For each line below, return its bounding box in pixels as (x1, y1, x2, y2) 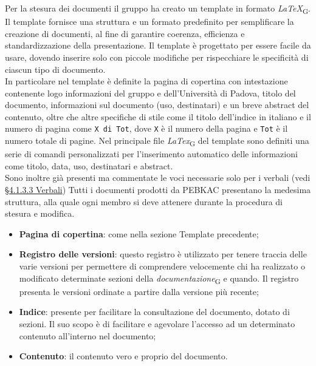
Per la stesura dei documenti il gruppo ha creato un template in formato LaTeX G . (5, 2, 311, 16)
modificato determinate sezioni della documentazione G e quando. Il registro (19, 271, 299, 286)
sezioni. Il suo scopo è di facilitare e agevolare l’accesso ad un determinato (19, 317, 295, 330)
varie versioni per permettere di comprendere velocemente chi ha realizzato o (19, 260, 305, 272)
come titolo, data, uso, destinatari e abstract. (5, 159, 173, 172)
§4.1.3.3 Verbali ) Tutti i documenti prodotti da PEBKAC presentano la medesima (5, 183, 311, 196)
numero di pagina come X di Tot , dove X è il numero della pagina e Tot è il (5, 122, 288, 135)
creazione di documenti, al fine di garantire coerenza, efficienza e (5, 27, 245, 39)
